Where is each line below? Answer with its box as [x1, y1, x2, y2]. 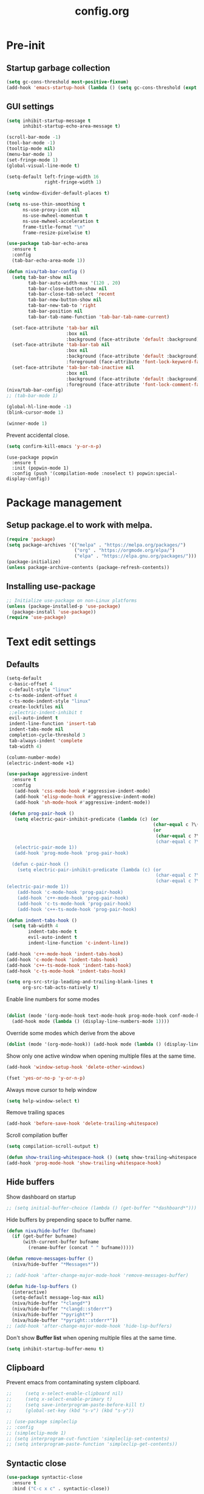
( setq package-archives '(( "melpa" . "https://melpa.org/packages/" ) [6, 542, 186, 548]
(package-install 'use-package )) [12, 609, 97, 615]
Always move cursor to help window [6, 1086, 97, 1093]
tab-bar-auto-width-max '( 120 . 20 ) [28, 280, 121, 286]
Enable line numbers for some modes [6, 996, 100, 1003]
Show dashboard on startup [6, 1193, 76, 1200]
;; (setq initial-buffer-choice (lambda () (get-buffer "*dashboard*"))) [6, 1205, 197, 1211]
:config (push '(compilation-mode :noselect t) [12, 470, 135, 476]
